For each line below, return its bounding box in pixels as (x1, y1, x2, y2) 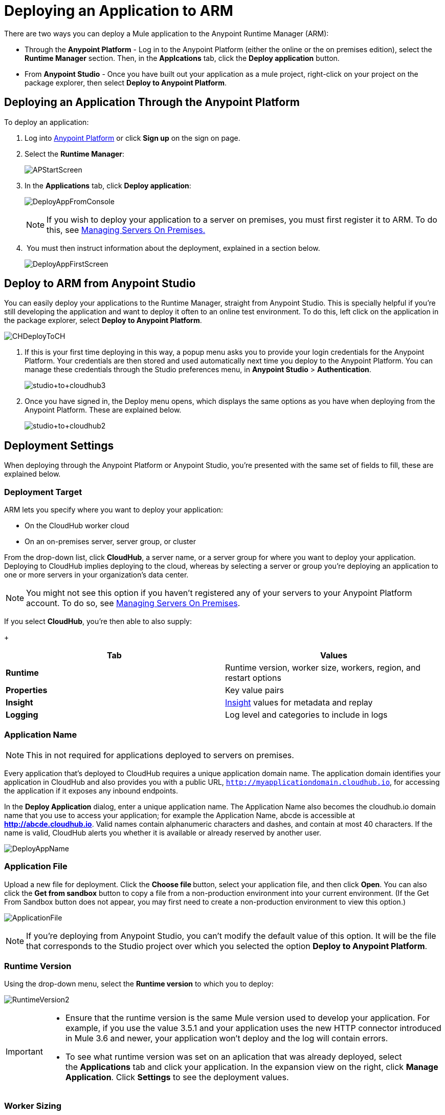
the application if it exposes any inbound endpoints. (4, 786, 178, 795)
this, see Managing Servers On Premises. (47, 224, 206, 235)
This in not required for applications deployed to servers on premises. (26, 749, 294, 760)
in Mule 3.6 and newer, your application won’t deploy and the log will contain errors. (65, 1033, 388, 1044)
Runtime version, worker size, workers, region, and (225, 662, 421, 673)
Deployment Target (4, 486, 82, 497)
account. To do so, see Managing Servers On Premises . (26, 598, 240, 609)
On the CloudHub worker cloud (25, 521, 129, 530)
